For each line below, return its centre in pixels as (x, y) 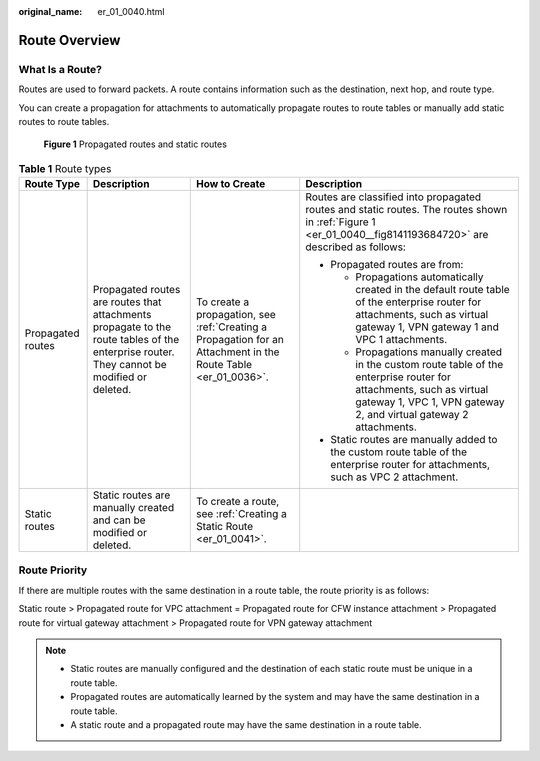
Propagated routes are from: (397, 265)
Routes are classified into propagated (393, 197)
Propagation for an (239, 340)
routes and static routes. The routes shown (406, 210)
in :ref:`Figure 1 (340, 222)
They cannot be (129, 365)
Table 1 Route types (65, 168)
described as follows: (356, 247)
